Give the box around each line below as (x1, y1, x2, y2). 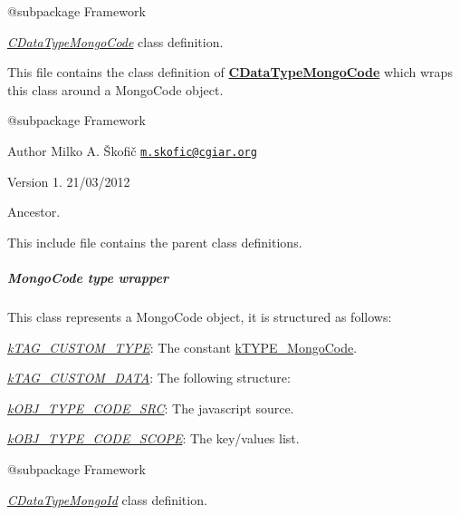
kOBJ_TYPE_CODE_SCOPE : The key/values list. (7, 429, 300, 448)
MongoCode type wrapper (7, 268, 169, 287)
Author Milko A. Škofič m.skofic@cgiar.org (7, 141, 257, 160)
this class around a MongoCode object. (7, 80, 224, 99)
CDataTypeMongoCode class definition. (7, 32, 224, 51)
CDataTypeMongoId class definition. (7, 490, 207, 509)
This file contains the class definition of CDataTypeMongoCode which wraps (7, 63, 453, 82)
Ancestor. (7, 202, 61, 221)
